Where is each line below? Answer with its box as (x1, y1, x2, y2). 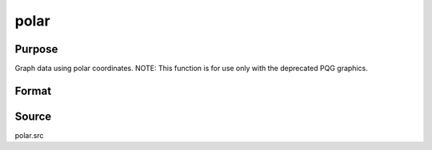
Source (14, 109, 52, 123)
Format (14, 84, 52, 97)
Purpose (14, 42, 58, 56)
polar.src (14, 130, 44, 140)
